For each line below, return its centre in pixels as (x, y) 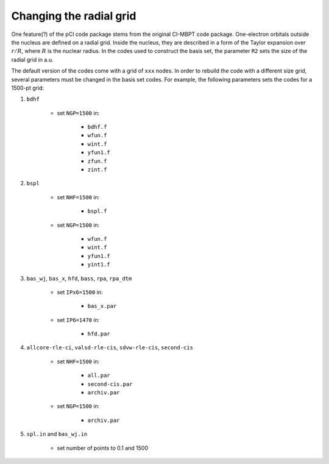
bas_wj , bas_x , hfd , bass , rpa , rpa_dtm (79, 278)
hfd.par (99, 334)
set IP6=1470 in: (78, 319)
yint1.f (99, 265)
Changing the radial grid (74, 16)
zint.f (97, 170)
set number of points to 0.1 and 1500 (103, 448)
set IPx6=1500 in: (80, 292)
